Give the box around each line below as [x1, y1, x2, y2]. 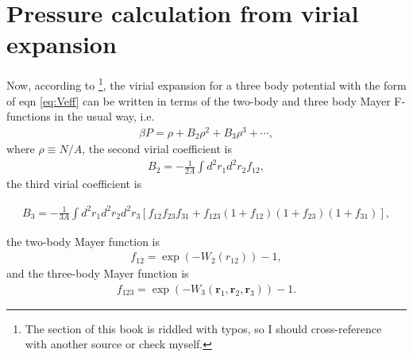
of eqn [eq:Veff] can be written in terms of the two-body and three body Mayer [6, 92, 391, 109]
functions [6, 108, 51, 125]
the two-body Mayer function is [6, 232, 160, 249]
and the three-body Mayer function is [6, 265, 189, 282]
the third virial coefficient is [6, 175, 142, 192]
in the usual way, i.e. [54, 108, 155, 125]
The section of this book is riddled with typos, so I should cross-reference [25, 320, 382, 336]
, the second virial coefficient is [82, 140, 232, 157]
